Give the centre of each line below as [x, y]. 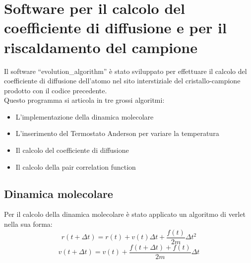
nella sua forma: [28, 224]
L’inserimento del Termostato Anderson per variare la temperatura [117, 133]
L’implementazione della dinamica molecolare [85, 116]
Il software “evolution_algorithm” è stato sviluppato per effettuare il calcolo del [125, 71]
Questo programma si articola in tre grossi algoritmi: [84, 100]
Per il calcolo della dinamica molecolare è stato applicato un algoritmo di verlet [125, 214]
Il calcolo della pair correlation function [76, 166]
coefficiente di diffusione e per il [115, 28]
